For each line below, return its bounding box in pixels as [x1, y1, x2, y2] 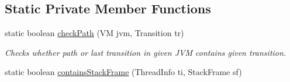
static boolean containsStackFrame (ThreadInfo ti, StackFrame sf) [5, 66, 242, 78]
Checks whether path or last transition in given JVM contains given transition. [5, 46, 286, 58]
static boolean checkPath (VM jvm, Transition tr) [5, 27, 184, 39]
